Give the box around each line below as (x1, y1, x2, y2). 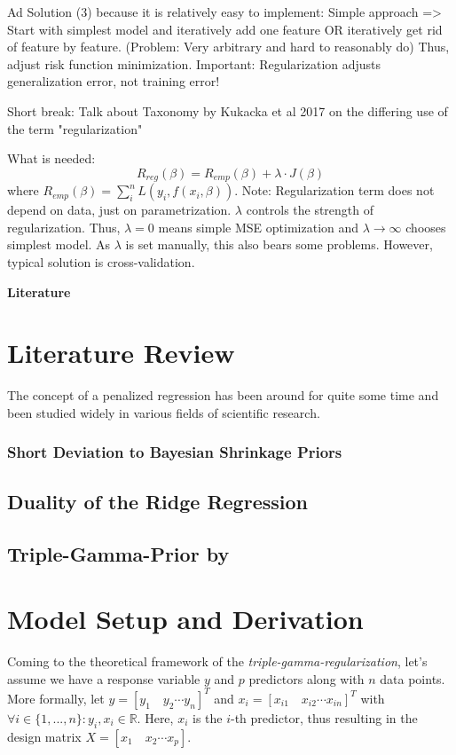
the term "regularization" (7, 119, 143, 138)
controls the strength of (246, 201, 374, 219)
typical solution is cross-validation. (7, 252, 195, 271)
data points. (380, 669, 445, 688)
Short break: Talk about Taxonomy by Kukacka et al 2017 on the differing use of (7, 101, 448, 120)
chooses (405, 217, 446, 236)
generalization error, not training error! (7, 72, 220, 90)
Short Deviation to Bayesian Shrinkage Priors (7, 441, 342, 463)
